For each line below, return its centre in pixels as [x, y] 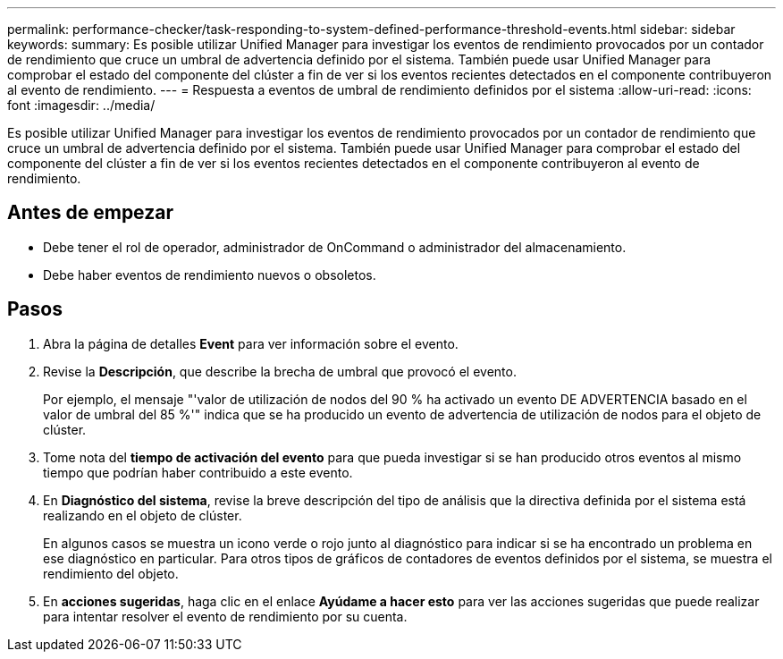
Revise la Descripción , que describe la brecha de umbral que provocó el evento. [280, 371]
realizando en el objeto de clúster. [143, 515]
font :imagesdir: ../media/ [81, 105]
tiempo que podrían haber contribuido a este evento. [198, 472]
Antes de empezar [90, 213]
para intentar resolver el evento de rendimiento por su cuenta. [225, 616]
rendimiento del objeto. [111, 573]
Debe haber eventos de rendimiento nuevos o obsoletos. [210, 275]
